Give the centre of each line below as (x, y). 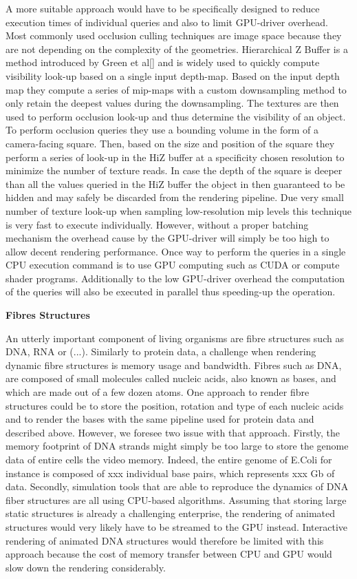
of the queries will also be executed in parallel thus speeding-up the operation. (171, 292)
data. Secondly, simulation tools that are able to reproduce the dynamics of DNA (177, 486)
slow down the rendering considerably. (86, 567)
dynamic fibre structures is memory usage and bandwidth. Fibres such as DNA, (174, 365)
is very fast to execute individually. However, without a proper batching (157, 224)
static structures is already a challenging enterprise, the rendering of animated (170, 513)
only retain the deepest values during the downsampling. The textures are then (172, 103)
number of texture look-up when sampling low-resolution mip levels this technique (178, 210)
